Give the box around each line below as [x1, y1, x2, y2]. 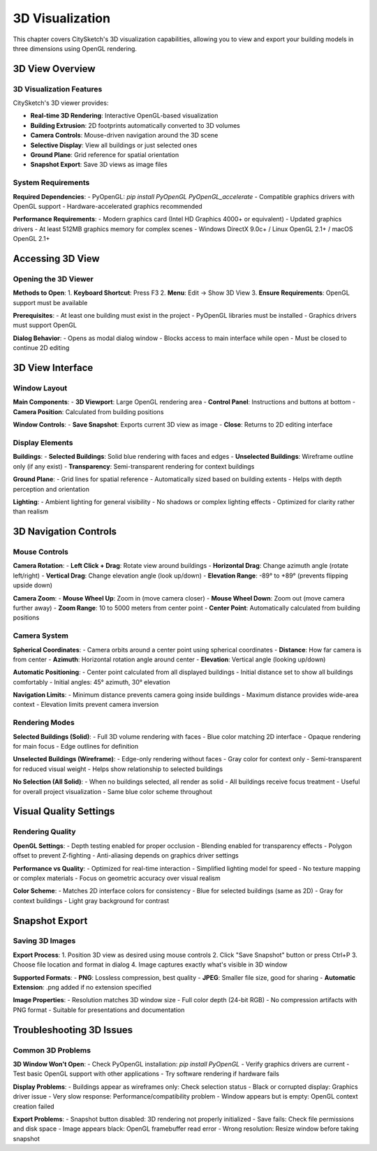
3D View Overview [13, 63, 96, 75]
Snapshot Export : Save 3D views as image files [30, 161, 168, 169]
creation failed [13, 1102, 55, 1110]
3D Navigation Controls [13, 526, 117, 538]
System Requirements [13, 178, 90, 188]
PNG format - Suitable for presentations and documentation [13, 1006, 185, 1014]
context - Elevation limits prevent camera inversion [13, 701, 159, 709]
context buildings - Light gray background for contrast [13, 896, 170, 904]
